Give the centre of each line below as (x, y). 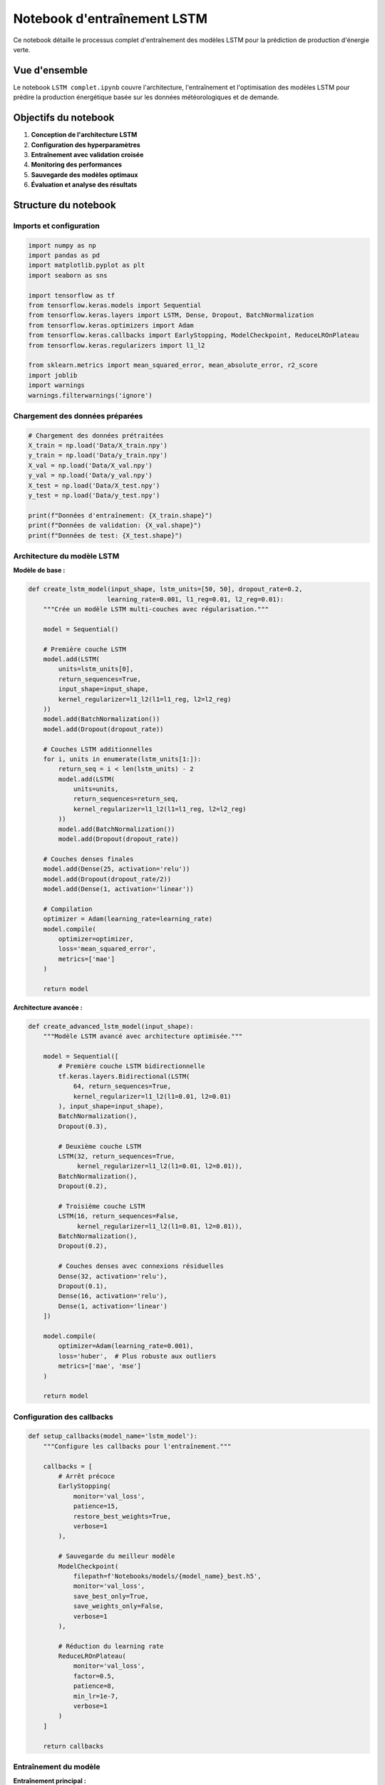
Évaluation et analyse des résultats (84, 185)
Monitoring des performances (77, 165)
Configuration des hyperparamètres (86, 145)
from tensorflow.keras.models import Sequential (115, 305)
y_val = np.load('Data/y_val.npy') (90, 476)
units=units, (96, 789)
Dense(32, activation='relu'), (113, 1276)
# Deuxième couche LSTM (100, 1146)
